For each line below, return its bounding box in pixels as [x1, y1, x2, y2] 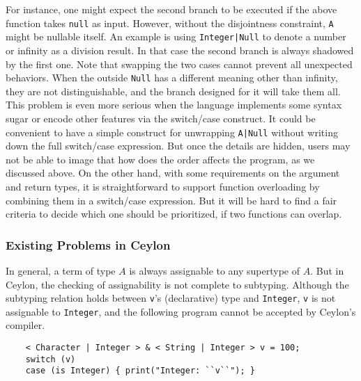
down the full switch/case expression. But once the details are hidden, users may [6, 138, 351, 153]
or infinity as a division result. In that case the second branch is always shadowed [6, 42, 354, 57]
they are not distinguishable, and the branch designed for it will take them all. [6, 83, 341, 98]
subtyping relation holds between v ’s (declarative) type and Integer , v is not [6, 291, 336, 305]
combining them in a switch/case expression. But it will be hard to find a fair [6, 193, 337, 207]
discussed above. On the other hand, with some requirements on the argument [6, 165, 340, 180]
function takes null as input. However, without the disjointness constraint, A [6, 15, 334, 30]
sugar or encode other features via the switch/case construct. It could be [6, 111, 316, 125]
